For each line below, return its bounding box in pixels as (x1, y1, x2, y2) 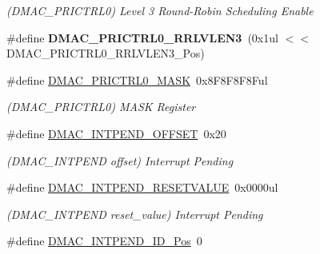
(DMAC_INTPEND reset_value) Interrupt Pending (6, 205, 263, 222)
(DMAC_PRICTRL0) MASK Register (6, 98, 196, 115)
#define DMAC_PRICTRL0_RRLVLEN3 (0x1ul (6, 29, 278, 46)
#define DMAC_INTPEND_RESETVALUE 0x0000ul (6, 179, 278, 196)
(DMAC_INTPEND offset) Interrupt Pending (6, 152, 234, 169)
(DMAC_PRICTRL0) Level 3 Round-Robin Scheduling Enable (6, 2, 314, 18)
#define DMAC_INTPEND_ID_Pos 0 (6, 232, 202, 249)
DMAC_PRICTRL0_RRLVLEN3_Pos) (6, 45, 205, 62)
